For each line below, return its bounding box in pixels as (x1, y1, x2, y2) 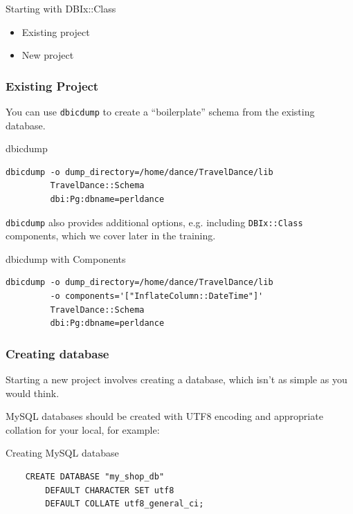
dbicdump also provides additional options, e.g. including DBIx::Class (6, 214, 303, 229)
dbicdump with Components (6, 251, 126, 266)
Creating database (6, 345, 109, 362)
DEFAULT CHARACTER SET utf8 (45, 485, 174, 495)
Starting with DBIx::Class (6, 1, 116, 15)
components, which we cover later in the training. (6, 228, 216, 243)
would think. (6, 385, 60, 400)
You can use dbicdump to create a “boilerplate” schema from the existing (6, 104, 315, 118)
